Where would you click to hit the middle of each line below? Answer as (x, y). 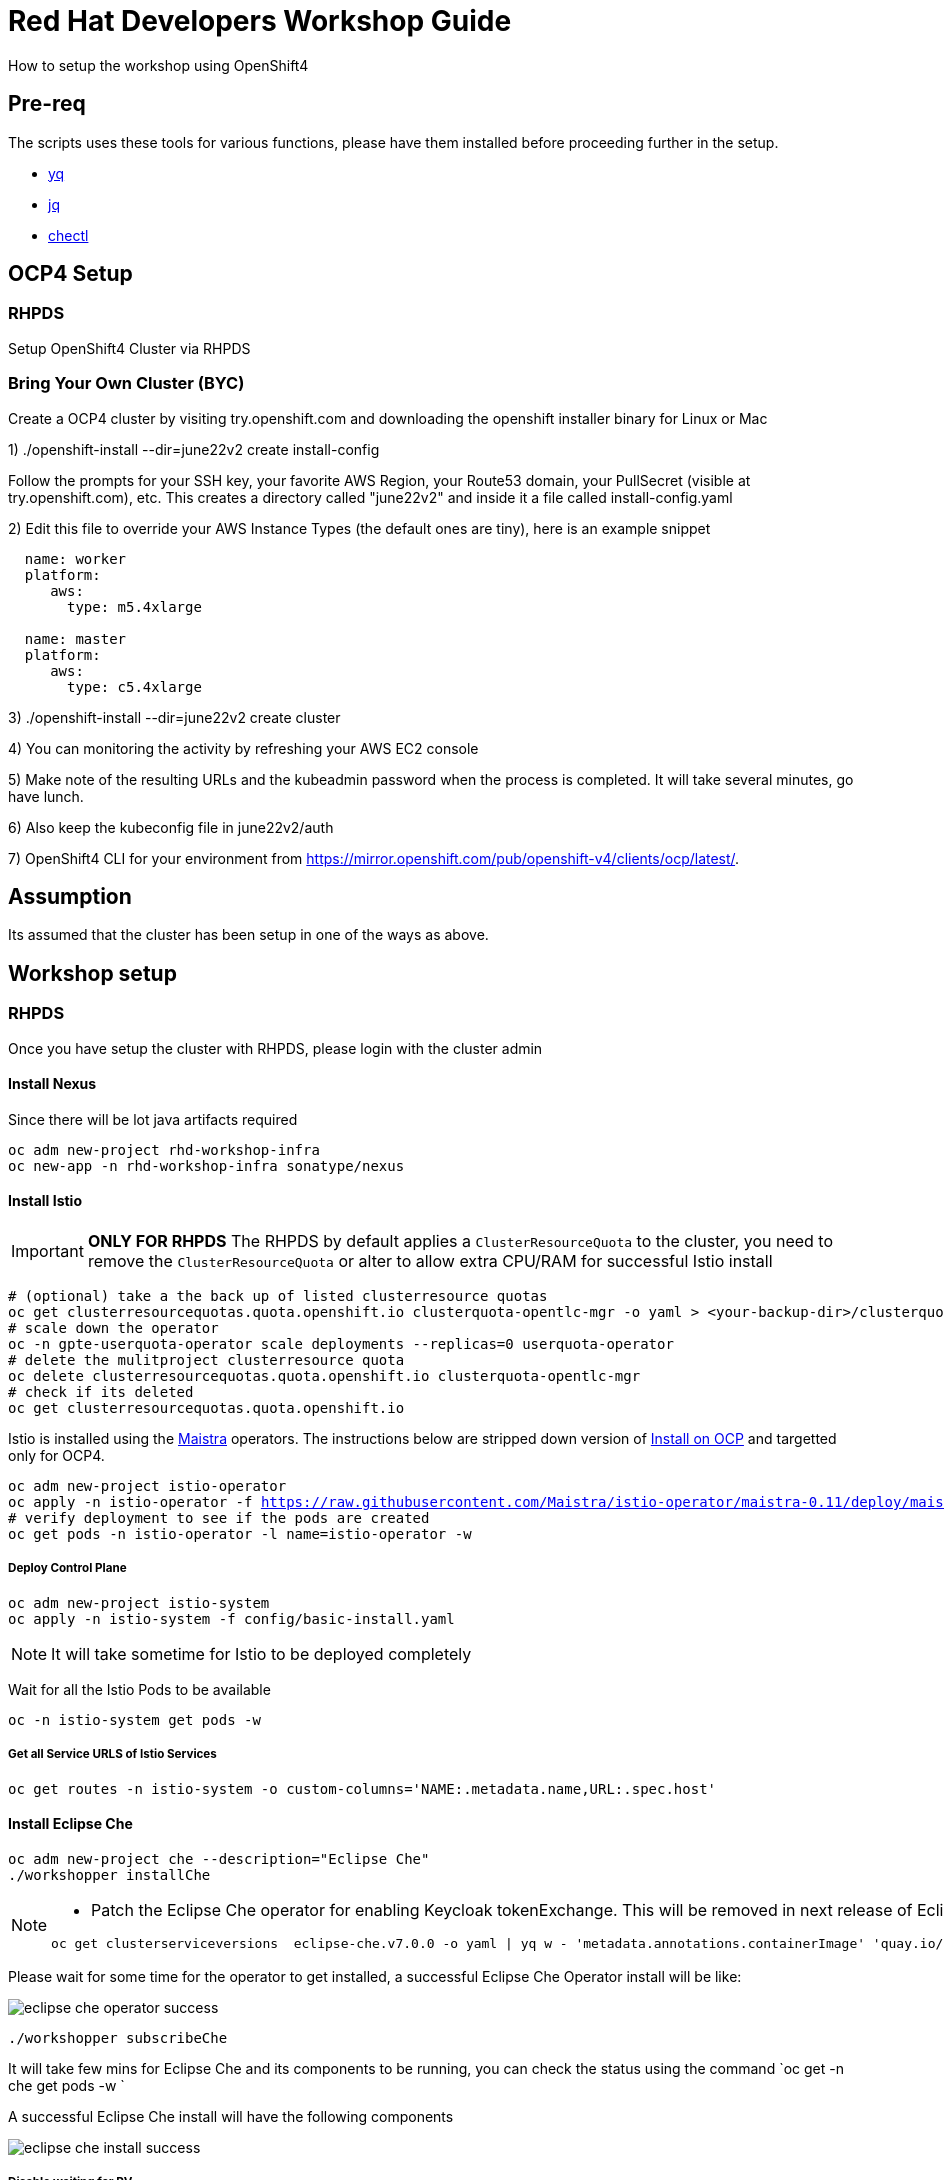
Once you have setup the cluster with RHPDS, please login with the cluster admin (275, 1048)
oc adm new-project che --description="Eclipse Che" (219, 1858)
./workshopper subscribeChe (118, 2037)
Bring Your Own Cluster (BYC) (126, 383)
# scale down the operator (113, 1328)
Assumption (70, 896)
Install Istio (45, 1201)
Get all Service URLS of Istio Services (112, 1754)
